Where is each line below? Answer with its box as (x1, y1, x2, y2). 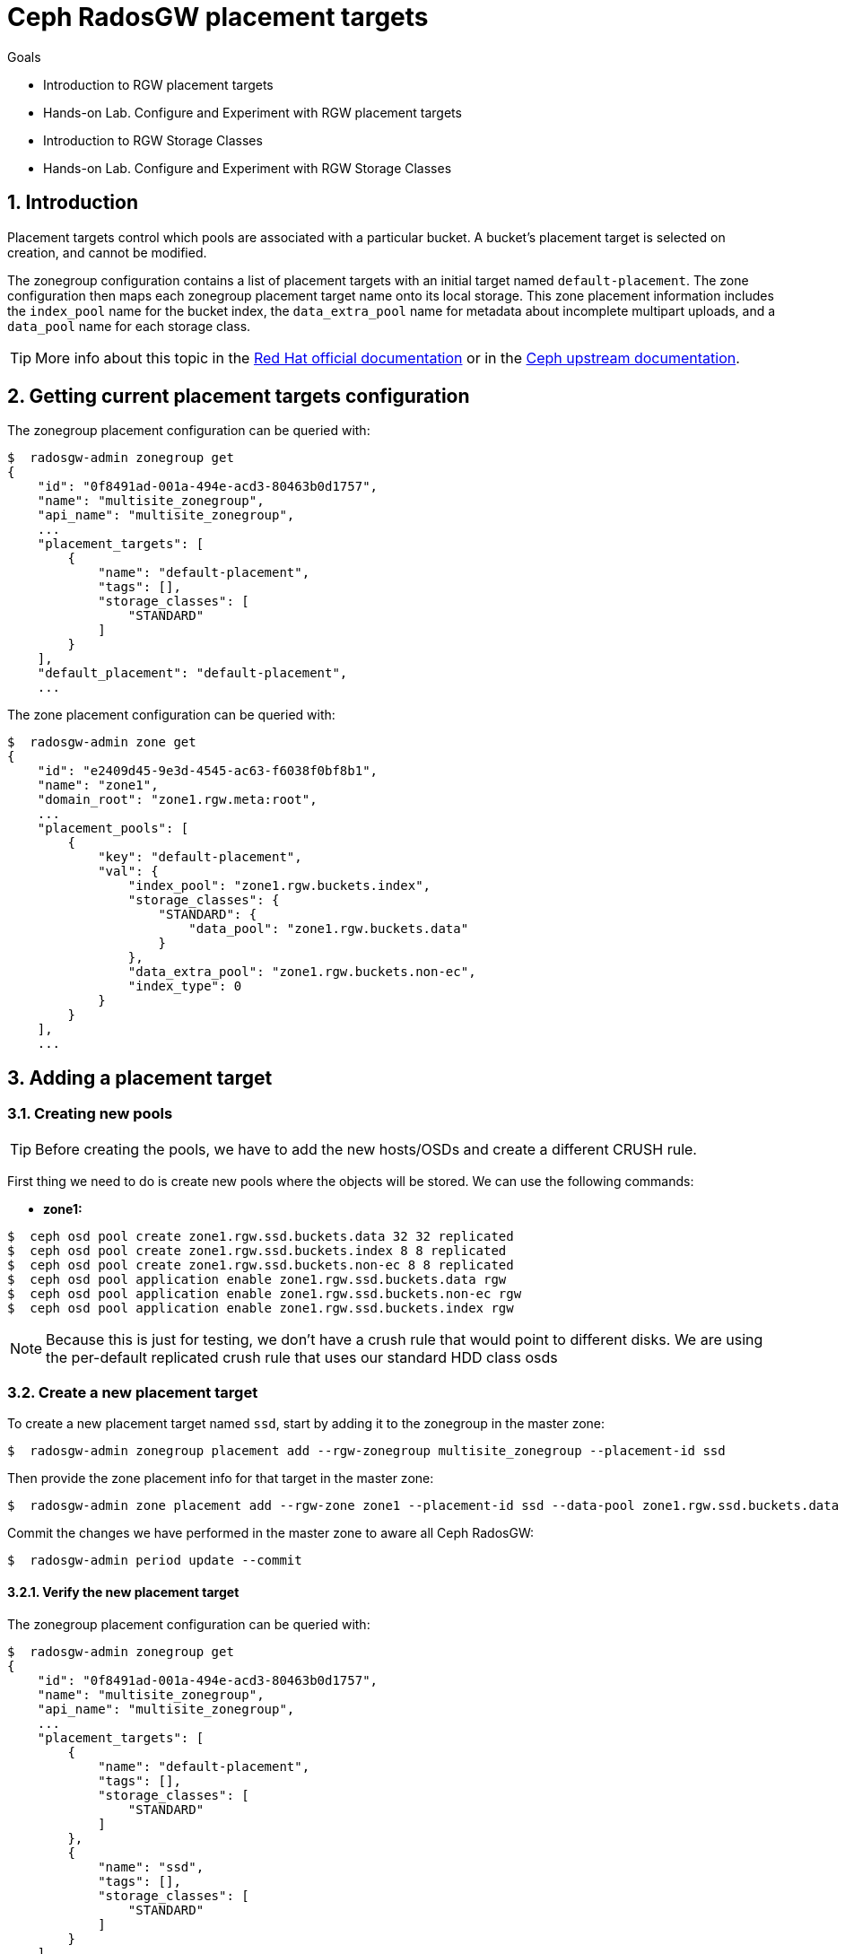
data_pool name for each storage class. (7, 318, 251, 334)
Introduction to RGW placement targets (43, 76, 274, 92)
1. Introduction (7, 191, 138, 214)
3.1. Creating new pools (7, 1104, 173, 1123)
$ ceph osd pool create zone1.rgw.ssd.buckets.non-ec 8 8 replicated (7, 1257, 514, 1272)
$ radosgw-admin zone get (7, 735, 196, 750)
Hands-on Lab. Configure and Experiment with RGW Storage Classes (43, 160, 452, 176)
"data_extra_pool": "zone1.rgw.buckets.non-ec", (127, 964, 476, 980)
